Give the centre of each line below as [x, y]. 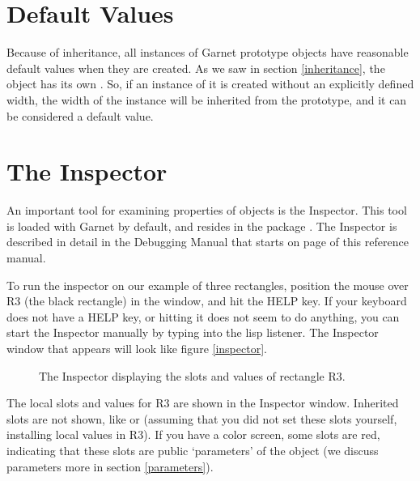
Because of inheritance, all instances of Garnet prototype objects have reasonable [208, 52]
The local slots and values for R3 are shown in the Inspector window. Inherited [203, 403]
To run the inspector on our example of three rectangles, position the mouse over [208, 285]
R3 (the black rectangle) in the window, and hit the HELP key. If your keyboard [207, 301]
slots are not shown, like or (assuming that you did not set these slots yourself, [202, 418]
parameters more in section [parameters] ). [110, 466]
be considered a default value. [80, 115]
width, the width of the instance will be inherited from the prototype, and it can [207, 99]
